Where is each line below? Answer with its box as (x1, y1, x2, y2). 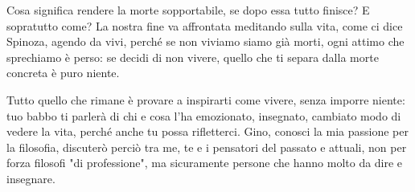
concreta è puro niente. (6, 64, 120, 81)
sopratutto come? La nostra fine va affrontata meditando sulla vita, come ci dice (6, 17, 403, 34)
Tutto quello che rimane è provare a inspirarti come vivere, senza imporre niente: (6, 91, 405, 108)
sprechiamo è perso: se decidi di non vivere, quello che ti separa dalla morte (6, 48, 379, 65)
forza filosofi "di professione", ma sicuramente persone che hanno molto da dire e (6, 154, 403, 171)
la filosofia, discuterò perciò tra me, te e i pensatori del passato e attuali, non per (6, 138, 407, 155)
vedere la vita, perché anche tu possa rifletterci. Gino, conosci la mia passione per (6, 123, 409, 140)
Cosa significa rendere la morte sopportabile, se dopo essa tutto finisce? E (6, 2, 370, 18)
